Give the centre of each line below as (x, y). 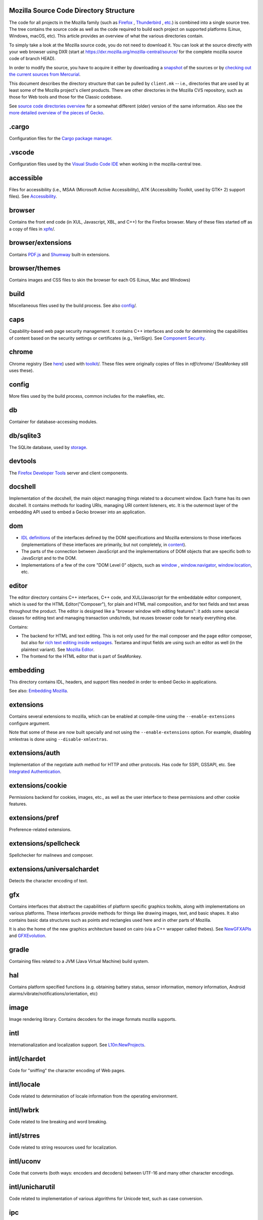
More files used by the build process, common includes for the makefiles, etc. (87, 396)
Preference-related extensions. (40, 829)
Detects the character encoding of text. (48, 880)
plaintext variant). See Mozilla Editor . (58, 650)
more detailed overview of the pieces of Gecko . (57, 113)
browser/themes (35, 268)
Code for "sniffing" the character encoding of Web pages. (67, 1071)
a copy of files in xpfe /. (32, 229)
